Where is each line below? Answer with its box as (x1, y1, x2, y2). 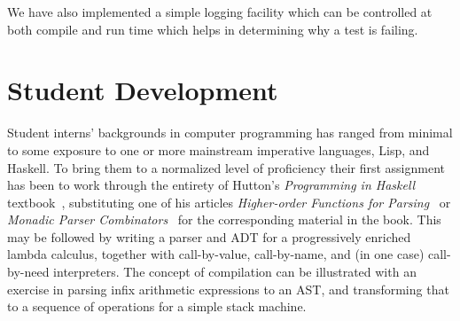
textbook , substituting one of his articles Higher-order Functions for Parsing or (7, 192, 451, 211)
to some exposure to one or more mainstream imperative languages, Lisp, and (7, 140, 430, 159)
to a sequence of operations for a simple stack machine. (7, 297, 307, 316)
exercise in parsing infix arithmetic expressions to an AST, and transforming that (7, 279, 449, 298)
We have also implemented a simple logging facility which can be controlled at (7, 3, 433, 20)
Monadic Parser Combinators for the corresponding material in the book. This (7, 210, 441, 229)
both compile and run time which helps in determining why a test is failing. (7, 20, 418, 38)
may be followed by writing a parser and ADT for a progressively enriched (7, 227, 411, 246)
